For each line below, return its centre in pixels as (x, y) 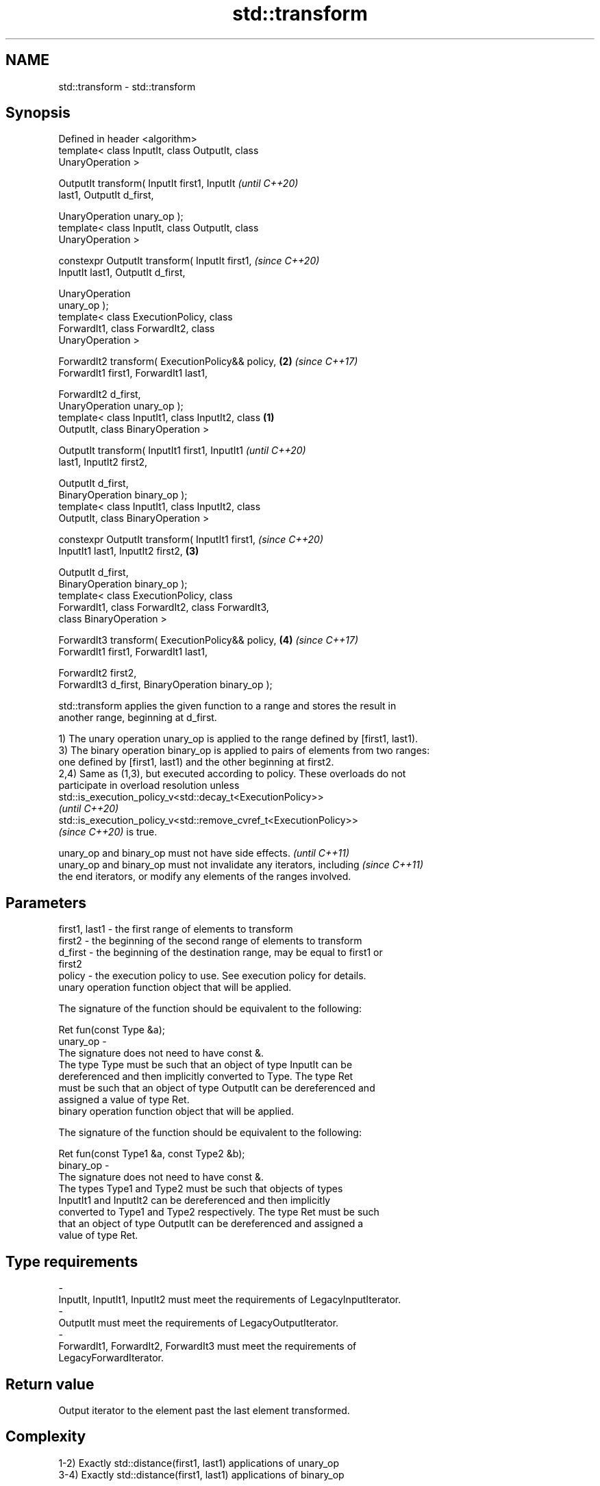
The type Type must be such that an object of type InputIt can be (205, 1065)
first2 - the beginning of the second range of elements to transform (210, 941)
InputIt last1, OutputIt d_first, (122, 273)
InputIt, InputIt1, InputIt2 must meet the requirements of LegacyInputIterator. (230, 1300)
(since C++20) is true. (108, 832)
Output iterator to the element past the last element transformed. (204, 1410)
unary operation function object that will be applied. (175, 987)
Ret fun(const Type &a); (112, 1030)
